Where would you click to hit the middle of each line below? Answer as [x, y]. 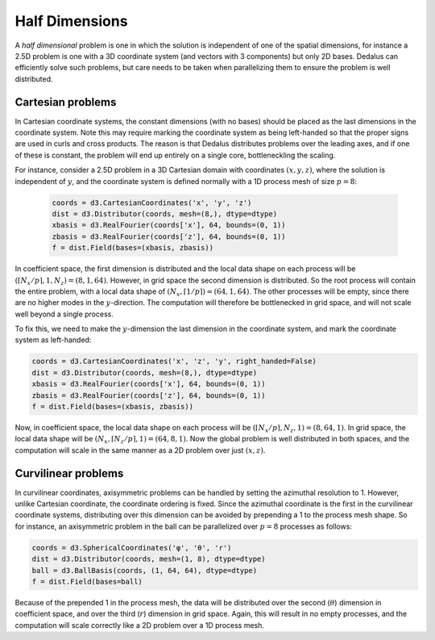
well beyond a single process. [64, 314]
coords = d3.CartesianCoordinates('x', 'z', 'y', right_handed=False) [174, 362]
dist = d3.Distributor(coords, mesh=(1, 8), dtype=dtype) [149, 559]
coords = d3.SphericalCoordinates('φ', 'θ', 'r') [132, 548]
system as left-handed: [53, 340]
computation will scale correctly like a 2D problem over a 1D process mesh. [140, 625]
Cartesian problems [66, 102]
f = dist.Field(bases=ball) [87, 581]
